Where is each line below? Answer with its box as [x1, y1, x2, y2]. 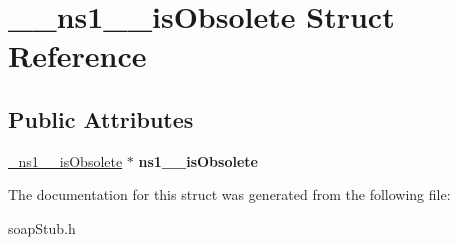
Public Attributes [8, 103, 194, 134]
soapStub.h [8, 217, 76, 238]
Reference [8, 35, 147, 76]
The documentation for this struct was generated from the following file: [8, 184, 451, 205]
